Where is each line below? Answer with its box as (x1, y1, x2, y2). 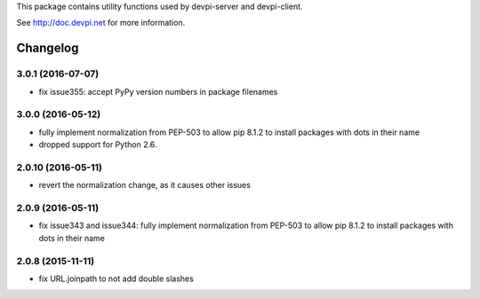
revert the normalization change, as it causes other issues (38, 180, 251, 191)
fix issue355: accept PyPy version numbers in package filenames (38, 86, 278, 97)
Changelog (16, 41, 79, 56)
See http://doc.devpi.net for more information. (16, 18, 186, 28)
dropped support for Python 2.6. (38, 139, 157, 150)
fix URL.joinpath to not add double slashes (38, 273, 195, 284)
